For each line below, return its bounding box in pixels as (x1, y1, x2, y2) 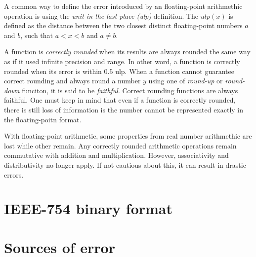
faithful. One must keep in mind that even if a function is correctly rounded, (4, 95, 236, 105)
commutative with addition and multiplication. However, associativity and (4, 150, 229, 160)
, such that (20, 30, 53, 40)
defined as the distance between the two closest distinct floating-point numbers (4, 20, 243, 31)
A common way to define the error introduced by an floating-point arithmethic (4, 1, 243, 11)
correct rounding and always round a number (4, 75, 141, 86)
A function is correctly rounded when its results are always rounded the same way (4, 46, 251, 57)
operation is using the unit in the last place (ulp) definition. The (4, 10, 199, 21)
